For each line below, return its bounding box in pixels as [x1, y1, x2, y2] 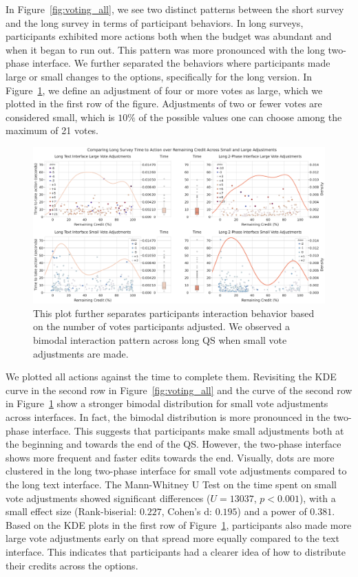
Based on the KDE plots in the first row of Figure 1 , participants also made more [6, 517, 352, 532]
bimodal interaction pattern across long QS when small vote [33, 333, 287, 347]
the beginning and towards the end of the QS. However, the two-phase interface [6, 437, 341, 451]
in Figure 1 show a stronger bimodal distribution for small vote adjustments [6, 396, 328, 411]
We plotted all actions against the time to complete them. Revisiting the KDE [6, 369, 337, 384]
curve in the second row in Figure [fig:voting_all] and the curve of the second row [6, 382, 352, 397]
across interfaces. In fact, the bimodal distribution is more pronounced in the [6, 410, 330, 424]
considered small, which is [6, 109, 115, 124]
